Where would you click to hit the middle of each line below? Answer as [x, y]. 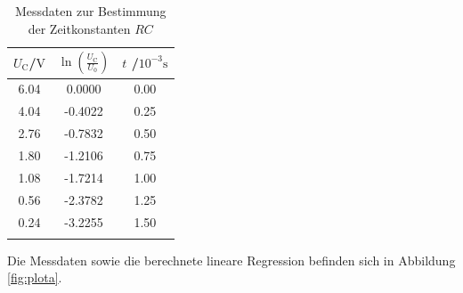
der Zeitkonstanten [79, 28]
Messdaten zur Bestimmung [90, 11]
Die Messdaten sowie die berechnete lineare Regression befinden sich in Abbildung [231, 260]
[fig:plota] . [35, 277]
